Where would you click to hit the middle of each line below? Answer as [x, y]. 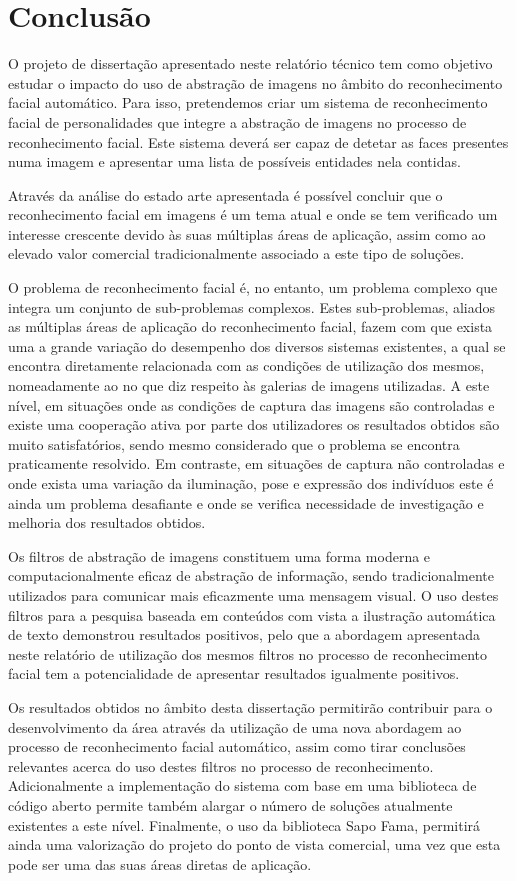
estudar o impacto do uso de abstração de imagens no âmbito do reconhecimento [255, 82]
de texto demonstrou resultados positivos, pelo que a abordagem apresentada [244, 634]
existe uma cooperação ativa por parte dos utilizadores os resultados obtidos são [254, 424]
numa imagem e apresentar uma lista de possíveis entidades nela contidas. [234, 161]
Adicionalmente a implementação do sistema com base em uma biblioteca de [242, 785]
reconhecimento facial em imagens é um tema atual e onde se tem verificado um [253, 214]
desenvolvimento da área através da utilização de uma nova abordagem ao [235, 726]
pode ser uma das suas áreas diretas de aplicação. [160, 863]
